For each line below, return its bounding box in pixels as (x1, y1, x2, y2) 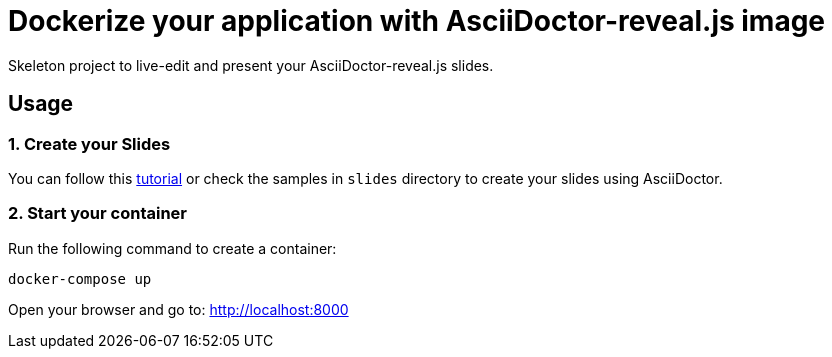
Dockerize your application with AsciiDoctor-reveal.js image (8, 4, 826, 38)
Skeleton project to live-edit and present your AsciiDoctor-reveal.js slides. (8, 56, 494, 74)
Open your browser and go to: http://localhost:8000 (8, 300, 349, 318)
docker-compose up (8, 270, 152, 287)
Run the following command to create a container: (8, 239, 337, 257)
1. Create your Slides (8, 133, 171, 154)
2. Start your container (8, 203, 188, 224)
